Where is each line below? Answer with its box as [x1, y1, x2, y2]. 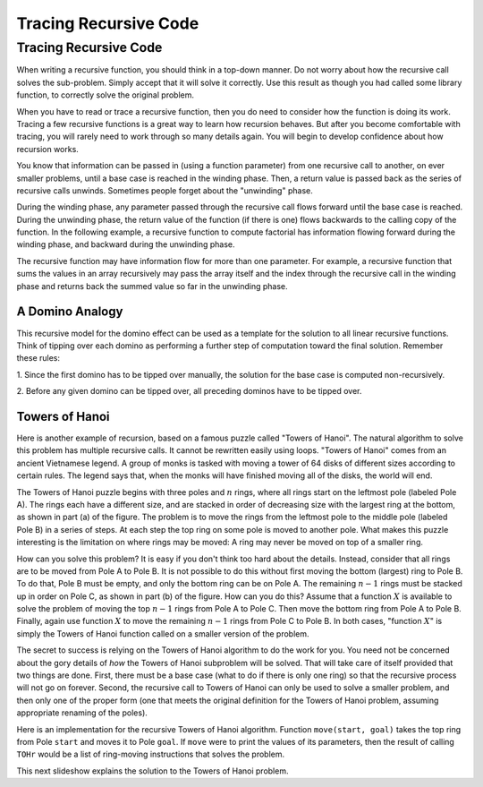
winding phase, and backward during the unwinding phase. [16, 239, 235, 250]
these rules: [16, 353, 61, 364]
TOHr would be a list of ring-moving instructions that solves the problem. [16, 749, 285, 760]
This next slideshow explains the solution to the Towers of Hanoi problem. [16, 766, 289, 776]
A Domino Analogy [16, 304, 123, 320]
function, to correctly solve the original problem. [16, 90, 194, 100]
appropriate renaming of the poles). [16, 707, 148, 718]
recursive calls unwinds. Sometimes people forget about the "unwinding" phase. [16, 184, 313, 196]
